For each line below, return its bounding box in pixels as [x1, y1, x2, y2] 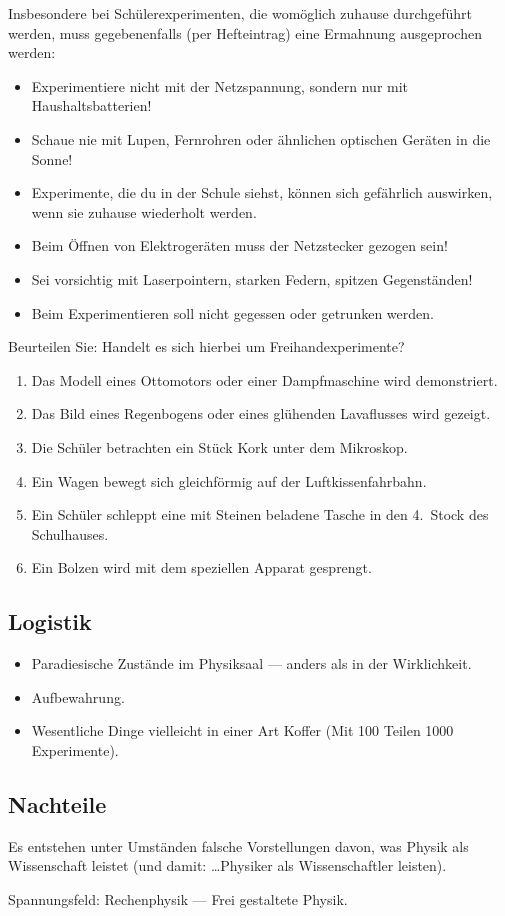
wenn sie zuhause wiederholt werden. [31, 201, 257, 222]
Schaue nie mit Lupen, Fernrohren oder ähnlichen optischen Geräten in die [31, 128, 491, 149]
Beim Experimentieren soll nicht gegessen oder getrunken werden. [31, 302, 434, 323]
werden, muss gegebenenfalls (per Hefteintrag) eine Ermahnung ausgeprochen [8, 22, 482, 43]
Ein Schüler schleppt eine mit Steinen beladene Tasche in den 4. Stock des [31, 504, 489, 525]
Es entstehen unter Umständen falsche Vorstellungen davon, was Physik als [8, 835, 469, 856]
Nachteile [8, 788, 107, 819]
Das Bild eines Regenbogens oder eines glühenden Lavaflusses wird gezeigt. [31, 403, 491, 424]
